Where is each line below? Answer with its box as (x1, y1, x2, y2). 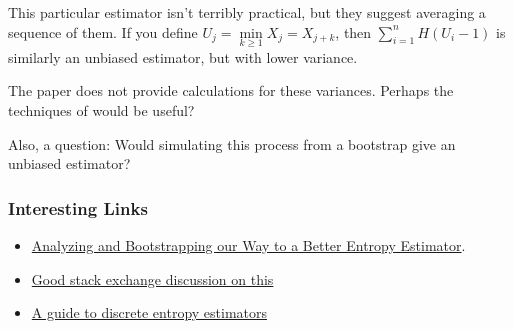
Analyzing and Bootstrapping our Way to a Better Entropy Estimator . (31, 235, 466, 255)
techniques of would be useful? (8, 100, 195, 120)
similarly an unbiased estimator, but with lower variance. (8, 46, 358, 67)
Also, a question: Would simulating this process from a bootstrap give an (8, 133, 456, 154)
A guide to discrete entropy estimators (31, 302, 268, 323)
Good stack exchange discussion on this (31, 268, 274, 289)
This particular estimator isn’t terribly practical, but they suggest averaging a (8, 2, 486, 22)
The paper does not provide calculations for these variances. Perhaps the (8, 80, 454, 101)
